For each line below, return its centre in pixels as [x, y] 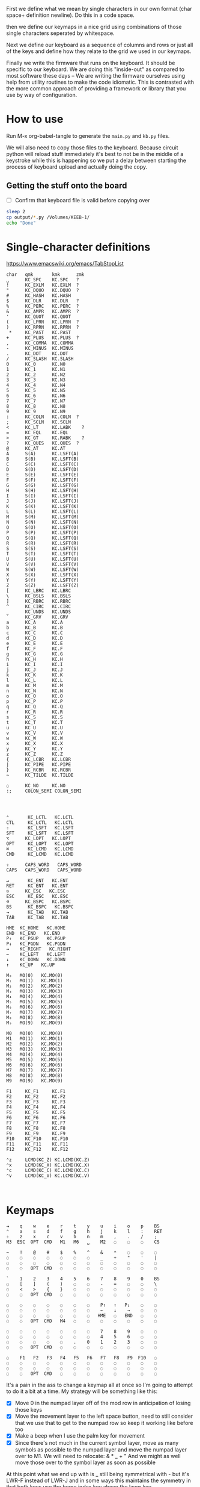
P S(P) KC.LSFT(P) [43, 533]
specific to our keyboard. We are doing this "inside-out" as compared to [95, 69]
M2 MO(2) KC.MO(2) [35, 1044]
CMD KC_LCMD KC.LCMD [40, 855]
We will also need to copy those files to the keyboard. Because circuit [92, 148]
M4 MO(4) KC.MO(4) [35, 1055]
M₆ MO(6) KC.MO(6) [35, 1007]
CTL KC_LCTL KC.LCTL [40, 823]
